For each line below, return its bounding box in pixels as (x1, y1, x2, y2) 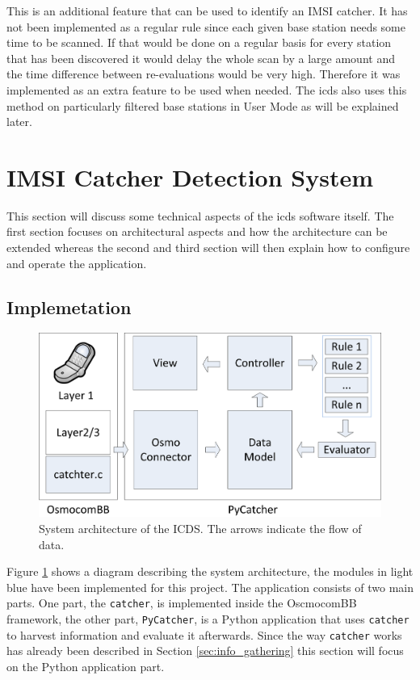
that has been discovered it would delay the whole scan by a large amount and (6, 49, 395, 66)
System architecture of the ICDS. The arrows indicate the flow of (39, 520, 362, 536)
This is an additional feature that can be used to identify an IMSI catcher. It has (6, 2, 408, 19)
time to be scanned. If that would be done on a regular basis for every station (6, 34, 392, 51)
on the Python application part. (6, 657, 165, 674)
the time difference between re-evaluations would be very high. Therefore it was (6, 65, 401, 82)
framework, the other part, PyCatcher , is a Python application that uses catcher (6, 611, 409, 628)
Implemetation (6, 294, 132, 319)
